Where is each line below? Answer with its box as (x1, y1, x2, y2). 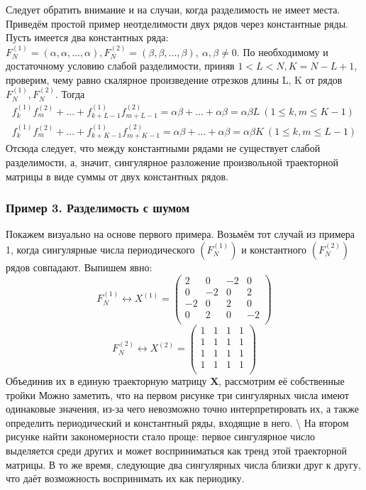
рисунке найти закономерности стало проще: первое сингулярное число (6, 429, 316, 444)
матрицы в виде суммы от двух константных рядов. (6, 168, 229, 183)
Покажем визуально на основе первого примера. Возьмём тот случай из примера (6, 227, 355, 241)
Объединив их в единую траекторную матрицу (6, 373, 207, 388)
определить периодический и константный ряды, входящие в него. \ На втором (6, 415, 349, 430)
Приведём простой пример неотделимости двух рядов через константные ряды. (6, 16, 348, 31)
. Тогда (55, 87, 85, 102)
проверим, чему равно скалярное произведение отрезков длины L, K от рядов (6, 72, 343, 87)
